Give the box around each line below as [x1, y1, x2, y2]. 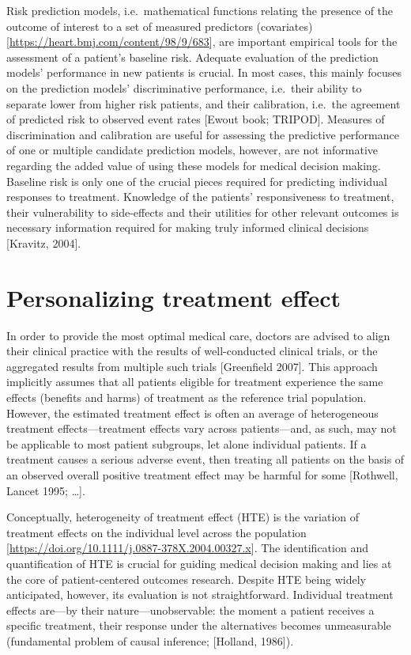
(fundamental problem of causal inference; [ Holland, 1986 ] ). [6, 632, 294, 649]
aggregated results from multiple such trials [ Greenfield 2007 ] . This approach [6, 358, 378, 374]
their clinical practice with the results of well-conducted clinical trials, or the [6, 343, 378, 359]
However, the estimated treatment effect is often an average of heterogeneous [6, 404, 379, 421]
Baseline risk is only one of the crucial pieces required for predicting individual [6, 172, 387, 189]
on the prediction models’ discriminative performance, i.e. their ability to [6, 79, 362, 96]
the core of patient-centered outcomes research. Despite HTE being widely [6, 570, 366, 587]
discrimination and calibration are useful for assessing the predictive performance [6, 126, 399, 142]
